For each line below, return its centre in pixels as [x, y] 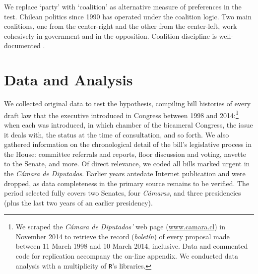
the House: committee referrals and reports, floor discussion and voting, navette [125, 154]
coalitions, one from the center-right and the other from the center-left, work [121, 26]
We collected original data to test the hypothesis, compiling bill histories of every [128, 103]
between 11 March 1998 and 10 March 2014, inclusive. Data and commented [132, 246]
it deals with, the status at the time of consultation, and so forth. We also [117, 134]
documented [22, 45]
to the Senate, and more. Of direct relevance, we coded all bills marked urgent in [127, 164]
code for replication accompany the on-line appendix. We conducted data [127, 256]
